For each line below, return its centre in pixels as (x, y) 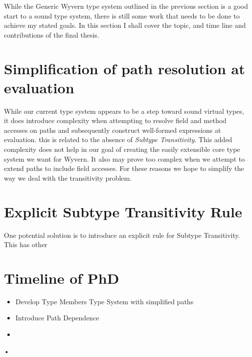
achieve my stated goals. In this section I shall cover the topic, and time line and (125, 25)
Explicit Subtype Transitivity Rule (123, 211)
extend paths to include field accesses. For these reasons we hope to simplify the (124, 168)
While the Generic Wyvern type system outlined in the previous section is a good (126, 6)
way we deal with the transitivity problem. (68, 178)
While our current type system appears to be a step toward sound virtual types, (124, 111)
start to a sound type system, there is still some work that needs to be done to (122, 15)
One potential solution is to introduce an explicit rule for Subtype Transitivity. (122, 235)
